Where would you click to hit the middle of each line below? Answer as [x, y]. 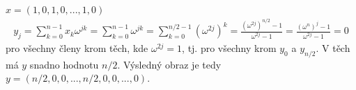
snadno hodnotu [64, 64]
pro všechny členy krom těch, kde [77, 47]
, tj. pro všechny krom [229, 47]
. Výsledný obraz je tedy [169, 64]
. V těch [333, 47]
